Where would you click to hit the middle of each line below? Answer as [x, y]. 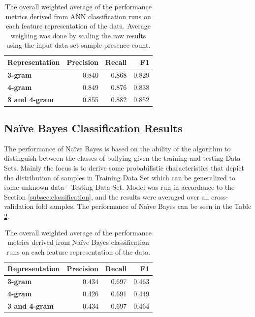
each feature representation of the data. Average [79, 26]
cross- [220, 196]
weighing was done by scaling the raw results [78, 35]
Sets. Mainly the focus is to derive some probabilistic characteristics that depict [124, 167]
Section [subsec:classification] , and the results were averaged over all [107, 196]
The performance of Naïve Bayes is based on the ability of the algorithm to [117, 148]
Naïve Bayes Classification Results [93, 128]
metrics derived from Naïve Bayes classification [78, 242]
